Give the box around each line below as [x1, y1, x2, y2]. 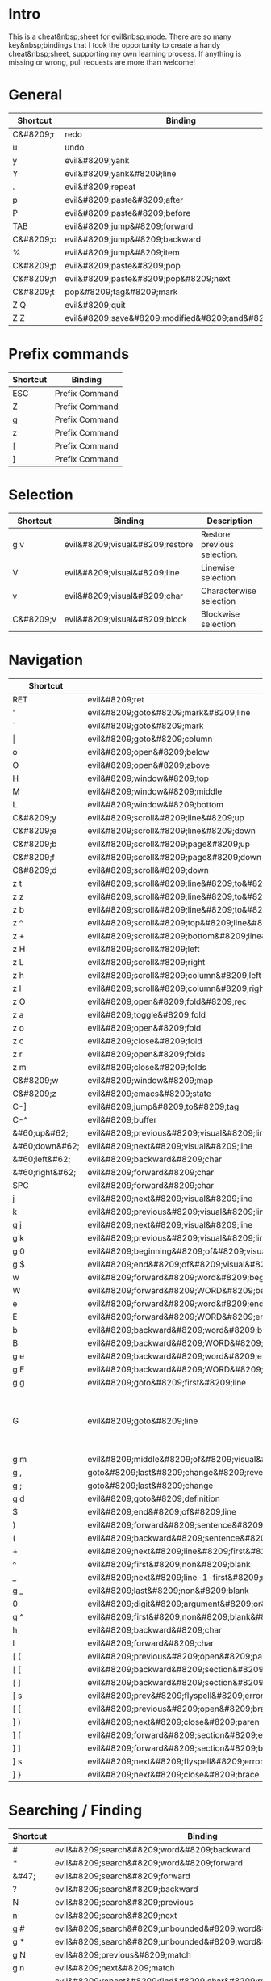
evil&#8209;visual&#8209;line [64, 567, 180, 578]
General [8, 86, 63, 104]
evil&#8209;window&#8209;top [87, 773, 210, 784]
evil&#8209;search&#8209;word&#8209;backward [55, 1844, 252, 1855]
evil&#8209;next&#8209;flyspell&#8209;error [87, 1756, 264, 1767]
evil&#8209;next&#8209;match [55, 1962, 175, 1973]
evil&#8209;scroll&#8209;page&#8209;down [87, 851, 262, 862]
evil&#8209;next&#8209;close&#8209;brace [87, 1768, 260, 1780]
